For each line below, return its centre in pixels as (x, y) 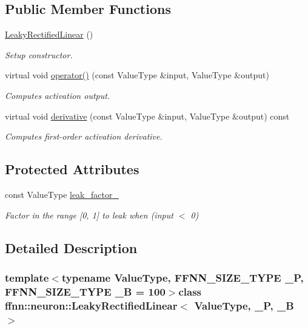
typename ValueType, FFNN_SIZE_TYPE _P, (182, 277)
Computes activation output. (58, 95)
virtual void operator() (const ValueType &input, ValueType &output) (137, 75)
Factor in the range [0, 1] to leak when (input (89, 215)
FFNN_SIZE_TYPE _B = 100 (85, 291)
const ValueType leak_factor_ (62, 194)
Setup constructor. (39, 54)
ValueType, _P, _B (244, 305)
